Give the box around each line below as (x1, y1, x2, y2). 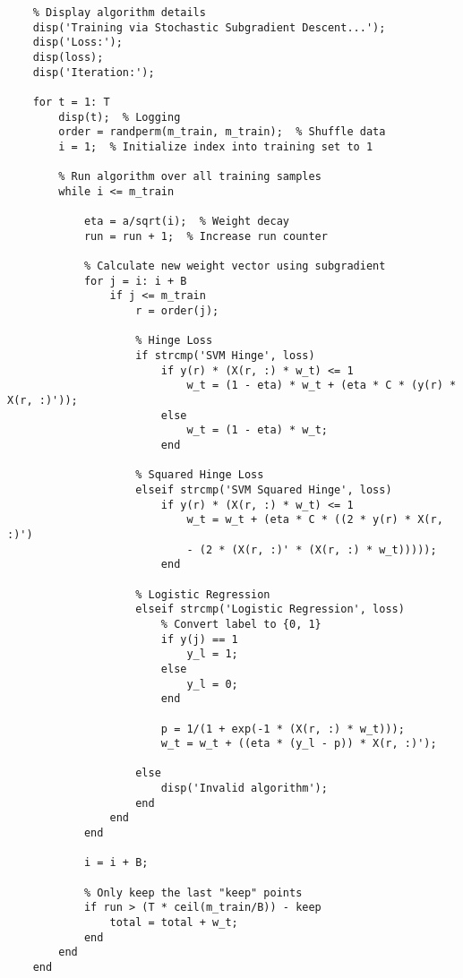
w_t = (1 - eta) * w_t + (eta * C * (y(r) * (186, 379, 457, 392)
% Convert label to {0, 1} (160, 617, 322, 631)
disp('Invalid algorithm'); (160, 782, 328, 795)
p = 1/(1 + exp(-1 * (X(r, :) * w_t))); (160, 722, 405, 735)
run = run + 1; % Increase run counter (83, 229, 328, 243)
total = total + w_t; (109, 916, 238, 930)
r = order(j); (135, 305, 219, 318)
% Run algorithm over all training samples (58, 170, 322, 184)
